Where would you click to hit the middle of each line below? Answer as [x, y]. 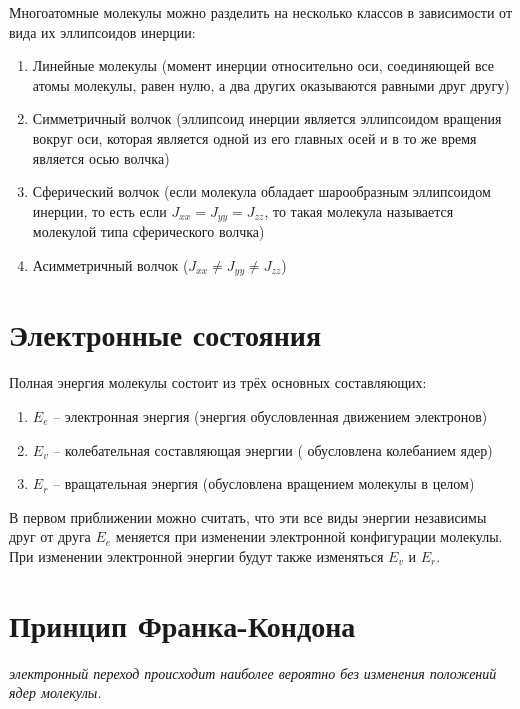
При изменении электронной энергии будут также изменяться [196, 555]
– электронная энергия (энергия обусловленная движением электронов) [270, 415]
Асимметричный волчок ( [110, 264]
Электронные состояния [165, 334]
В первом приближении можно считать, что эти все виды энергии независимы [248, 516]
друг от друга [50, 536]
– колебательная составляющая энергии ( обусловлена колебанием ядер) [273, 449]
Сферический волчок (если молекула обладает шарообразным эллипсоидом [261, 191]
